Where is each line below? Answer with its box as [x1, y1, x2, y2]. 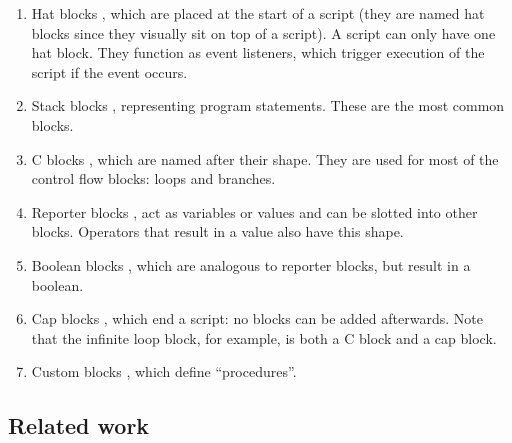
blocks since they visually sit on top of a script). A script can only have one [31, 22, 496, 43]
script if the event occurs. [31, 61, 188, 82]
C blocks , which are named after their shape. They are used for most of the [31, 148, 499, 169]
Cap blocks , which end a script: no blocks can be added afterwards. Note [31, 308, 483, 329]
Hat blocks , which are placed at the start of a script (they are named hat [31, 3, 485, 23]
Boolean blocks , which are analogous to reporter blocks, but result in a [31, 254, 471, 275]
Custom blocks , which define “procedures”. [31, 361, 297, 382]
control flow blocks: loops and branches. [31, 168, 276, 189]
